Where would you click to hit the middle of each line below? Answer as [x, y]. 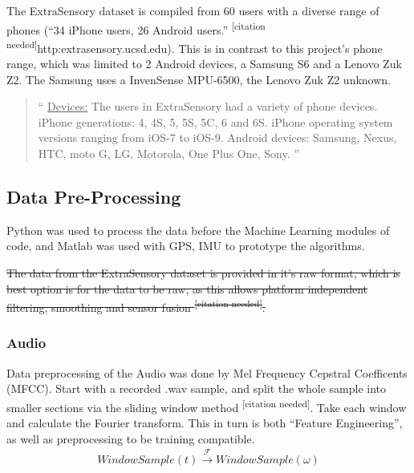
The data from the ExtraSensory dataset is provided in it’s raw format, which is [203, 273]
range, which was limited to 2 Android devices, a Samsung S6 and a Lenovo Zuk [204, 64]
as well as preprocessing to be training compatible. [131, 438]
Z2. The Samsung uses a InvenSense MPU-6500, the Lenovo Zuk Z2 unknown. [199, 79]
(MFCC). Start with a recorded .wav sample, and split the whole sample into [197, 388]
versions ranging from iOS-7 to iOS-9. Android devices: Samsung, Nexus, [217, 137]
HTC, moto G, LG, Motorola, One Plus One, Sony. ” [168, 154]
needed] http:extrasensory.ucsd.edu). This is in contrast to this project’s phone [195, 46]
